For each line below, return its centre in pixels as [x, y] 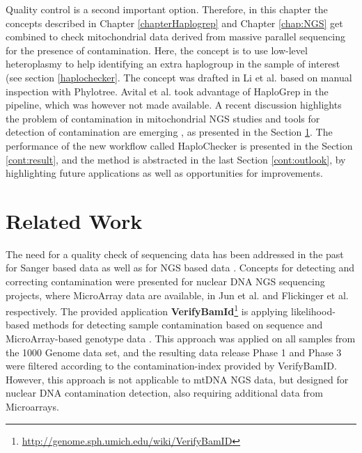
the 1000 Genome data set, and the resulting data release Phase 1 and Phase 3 [174, 352]
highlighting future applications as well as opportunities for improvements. [164, 173]
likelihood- [313, 311]
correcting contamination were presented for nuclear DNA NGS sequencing [165, 281]
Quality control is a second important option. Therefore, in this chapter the [167, 9]
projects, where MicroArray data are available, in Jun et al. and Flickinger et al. [177, 295]
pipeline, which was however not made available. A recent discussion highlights [174, 105]
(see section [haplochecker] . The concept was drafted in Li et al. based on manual [179, 77]
